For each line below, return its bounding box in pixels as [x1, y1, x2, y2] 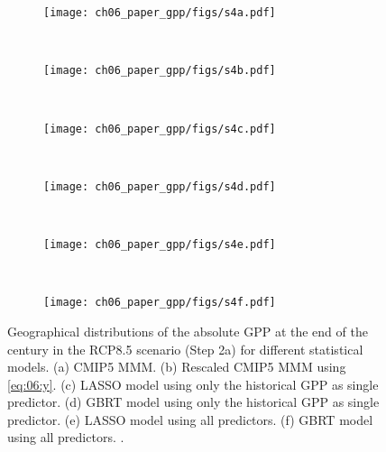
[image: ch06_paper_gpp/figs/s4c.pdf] [43, 122, 276, 135]
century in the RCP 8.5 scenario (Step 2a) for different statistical [7, 339, 363, 358]
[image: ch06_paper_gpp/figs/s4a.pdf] [43, 6, 276, 19]
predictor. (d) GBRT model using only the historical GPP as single [7, 392, 380, 411]
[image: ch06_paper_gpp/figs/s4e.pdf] [43, 238, 276, 251]
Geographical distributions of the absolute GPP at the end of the [7, 321, 368, 340]
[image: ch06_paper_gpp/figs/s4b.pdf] [43, 64, 276, 78]
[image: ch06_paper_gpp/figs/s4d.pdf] [43, 180, 276, 193]
